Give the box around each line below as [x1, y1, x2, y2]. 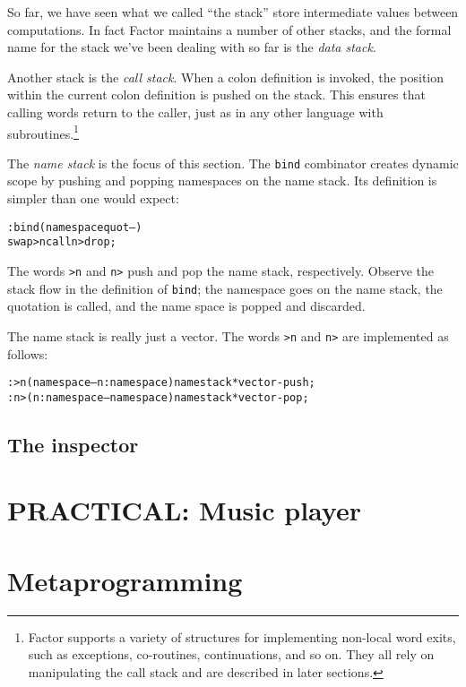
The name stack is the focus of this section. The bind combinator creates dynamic [7, 153, 459, 172]
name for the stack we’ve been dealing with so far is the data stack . [7, 38, 376, 56]
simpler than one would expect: [7, 189, 179, 208]
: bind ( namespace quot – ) [7, 220, 142, 234]
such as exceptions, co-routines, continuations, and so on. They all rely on [28, 645, 435, 664]
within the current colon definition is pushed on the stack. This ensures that [7, 85, 426, 104]
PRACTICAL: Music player [7, 492, 361, 528]
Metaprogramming [7, 562, 243, 598]
